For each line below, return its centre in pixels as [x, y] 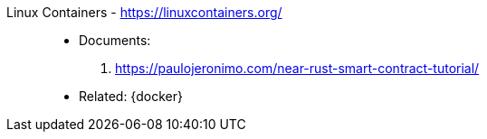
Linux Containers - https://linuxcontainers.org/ [144, 12]
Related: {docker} [131, 96]
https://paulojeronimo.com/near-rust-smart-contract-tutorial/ [297, 68]
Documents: [115, 40]
